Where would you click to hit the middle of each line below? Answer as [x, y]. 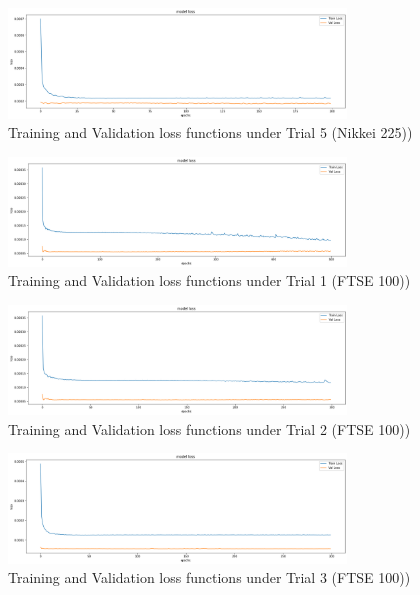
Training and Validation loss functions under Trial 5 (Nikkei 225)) [210, 132]
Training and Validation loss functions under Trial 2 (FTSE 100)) [209, 428]
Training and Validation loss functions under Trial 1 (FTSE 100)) [209, 280]
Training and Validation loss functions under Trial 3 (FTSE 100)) [209, 577]
